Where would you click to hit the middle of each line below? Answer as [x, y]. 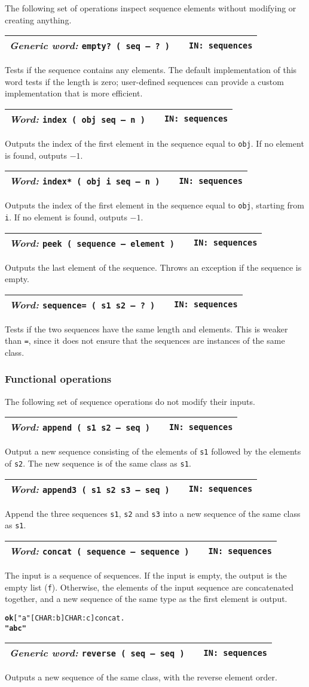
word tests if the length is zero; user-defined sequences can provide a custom [144, 81]
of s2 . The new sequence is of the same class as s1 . [98, 463]
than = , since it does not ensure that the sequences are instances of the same [145, 341]
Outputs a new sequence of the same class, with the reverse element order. [141, 677]
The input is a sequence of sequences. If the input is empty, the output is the [146, 575]
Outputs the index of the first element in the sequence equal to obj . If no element [154, 143]
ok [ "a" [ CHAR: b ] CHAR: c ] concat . [65, 618]
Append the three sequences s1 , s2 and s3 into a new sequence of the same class [153, 513]
